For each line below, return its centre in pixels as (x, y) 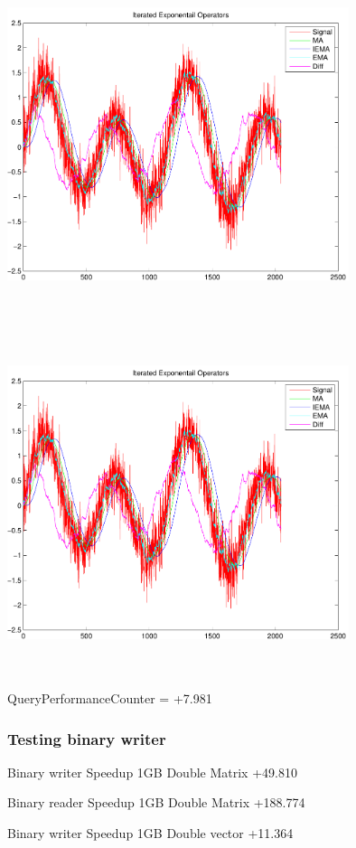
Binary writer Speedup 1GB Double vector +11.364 (150, 833)
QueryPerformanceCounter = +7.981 (110, 698)
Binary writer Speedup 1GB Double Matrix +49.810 (152, 772)
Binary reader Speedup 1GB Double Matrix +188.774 (156, 802)
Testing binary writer (87, 738)
